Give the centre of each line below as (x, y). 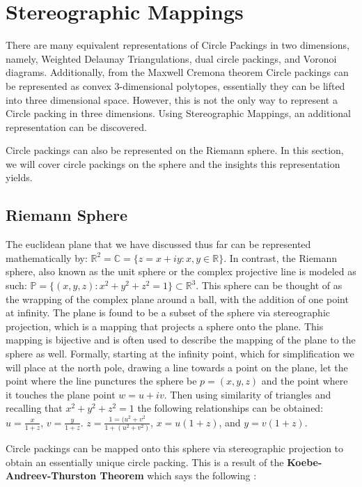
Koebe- (305, 462)
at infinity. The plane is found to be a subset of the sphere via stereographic (168, 312)
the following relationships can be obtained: (230, 408)
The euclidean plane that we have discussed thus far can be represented (158, 244)
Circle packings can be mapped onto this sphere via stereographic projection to (175, 448)
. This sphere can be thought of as (269, 285)
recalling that (34, 408)
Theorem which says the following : (178, 476)
